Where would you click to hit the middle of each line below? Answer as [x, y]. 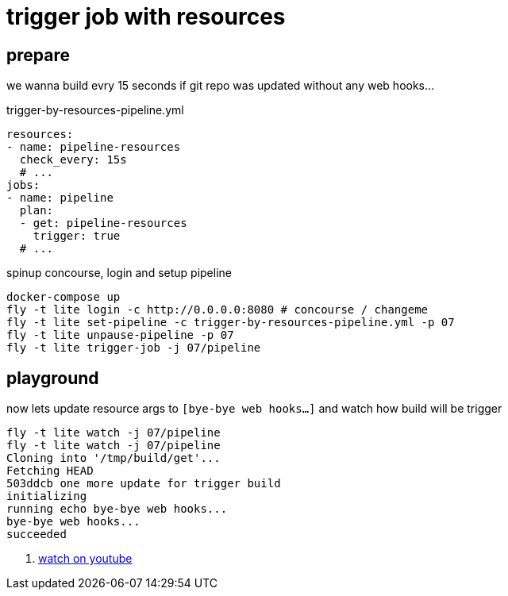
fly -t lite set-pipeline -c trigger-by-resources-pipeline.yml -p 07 [231, 323]
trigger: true [77, 236]
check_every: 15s [73, 160]
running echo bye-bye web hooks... [117, 509]
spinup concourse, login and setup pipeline [119, 273]
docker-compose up [63, 297]
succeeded [37, 534]
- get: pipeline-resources [103, 223]
